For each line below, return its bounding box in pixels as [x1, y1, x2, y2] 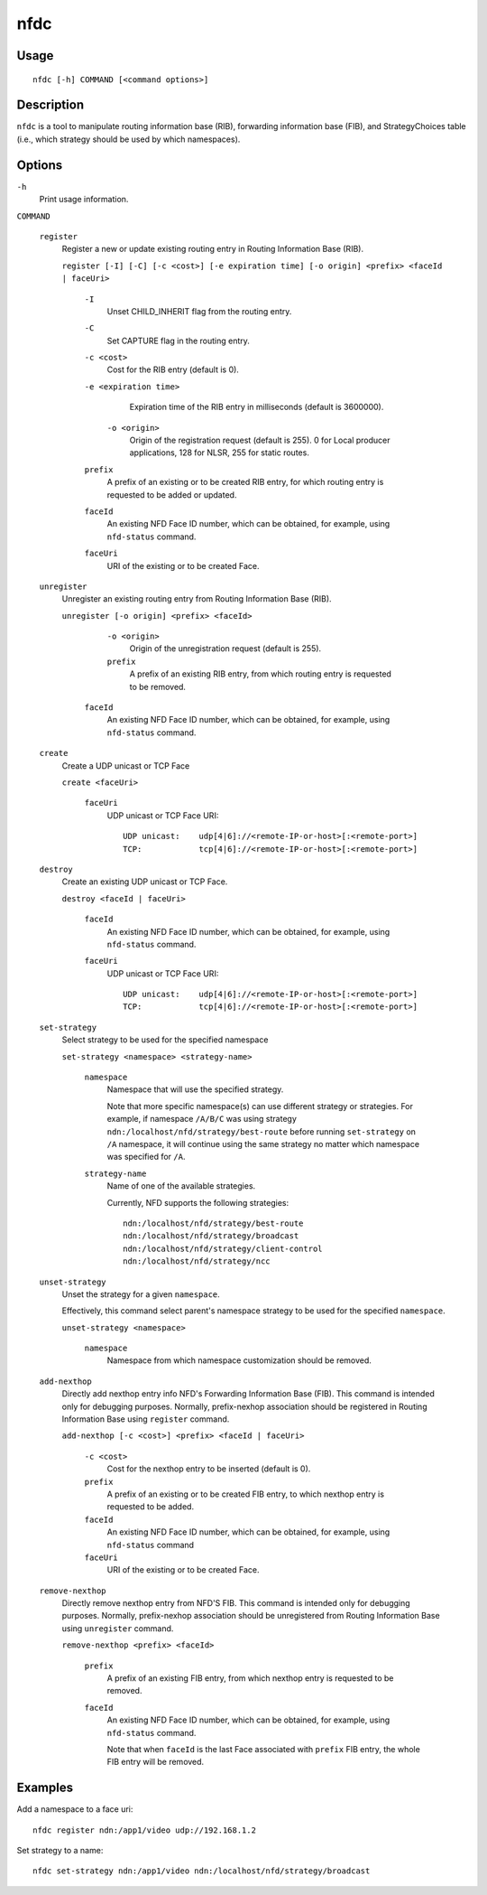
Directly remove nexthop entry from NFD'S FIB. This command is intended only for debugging [61, 1598, 410, 1609]
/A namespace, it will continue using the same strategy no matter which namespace [106, 1138, 419, 1149]
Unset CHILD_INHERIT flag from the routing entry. [106, 305, 292, 316]
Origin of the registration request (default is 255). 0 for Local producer [129, 434, 391, 446]
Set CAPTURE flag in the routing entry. [106, 335, 250, 346]
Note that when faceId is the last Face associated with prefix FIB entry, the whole [106, 1744, 421, 1754]
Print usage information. [39, 194, 129, 205]
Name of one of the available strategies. [106, 1181, 256, 1191]
